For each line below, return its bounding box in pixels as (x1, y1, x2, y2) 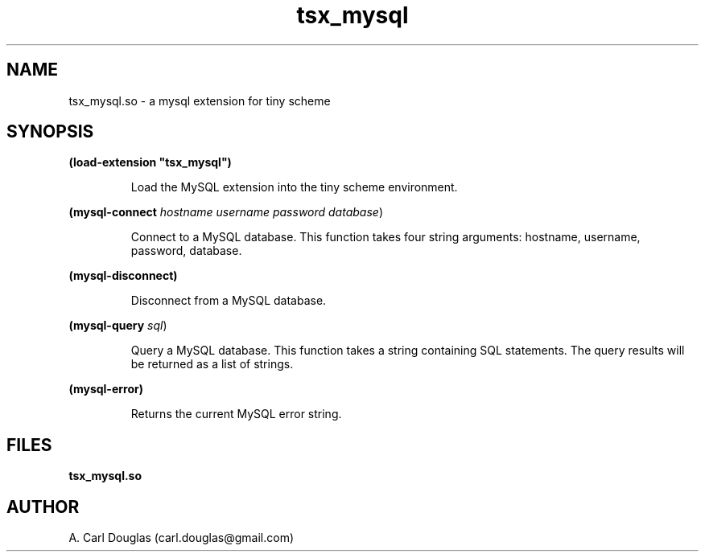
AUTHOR (6, 496, 80, 517)
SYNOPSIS (6, 121, 94, 142)
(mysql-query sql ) (68, 318, 167, 333)
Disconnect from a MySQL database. (130, 293, 327, 308)
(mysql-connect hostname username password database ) (68, 205, 383, 220)
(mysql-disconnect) (68, 269, 178, 283)
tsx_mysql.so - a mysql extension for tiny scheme (68, 93, 331, 108)
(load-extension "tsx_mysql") (68, 155, 232, 170)
